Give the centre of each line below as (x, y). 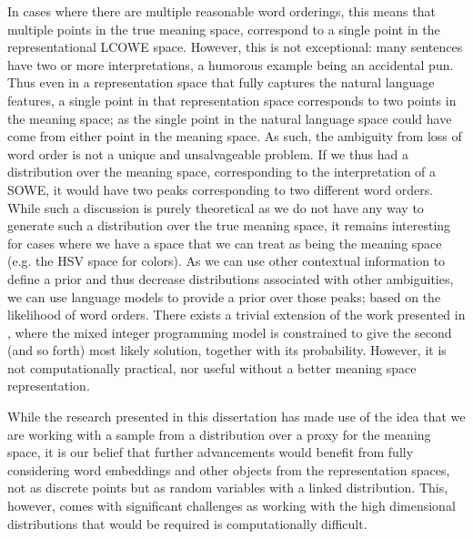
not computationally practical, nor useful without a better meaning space (212, 367)
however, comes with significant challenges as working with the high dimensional (231, 506)
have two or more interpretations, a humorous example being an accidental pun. (231, 64)
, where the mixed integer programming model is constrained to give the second (230, 332)
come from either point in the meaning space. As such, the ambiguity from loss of (235, 136)
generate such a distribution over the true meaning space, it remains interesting (229, 225)
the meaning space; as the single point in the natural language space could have (230, 118)
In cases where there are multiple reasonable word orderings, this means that (221, 11)
